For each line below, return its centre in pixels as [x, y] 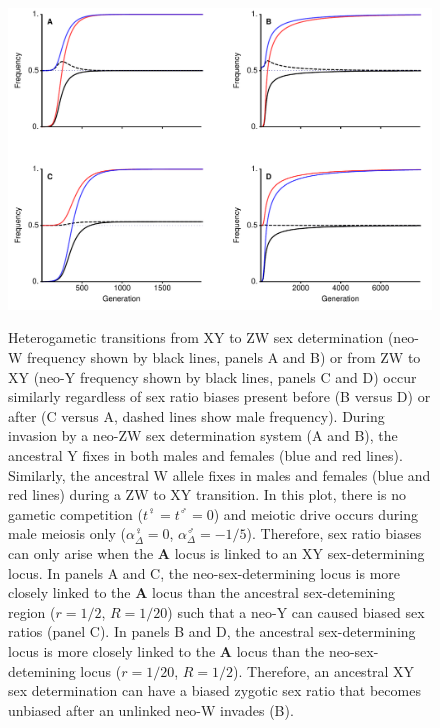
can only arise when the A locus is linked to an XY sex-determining [216, 552]
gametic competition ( [75, 513]
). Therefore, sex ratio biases [334, 533]
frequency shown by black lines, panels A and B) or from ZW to [224, 357]
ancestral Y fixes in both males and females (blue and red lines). [205, 455]
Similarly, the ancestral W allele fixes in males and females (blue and [219, 474]
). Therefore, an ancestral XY [324, 670]
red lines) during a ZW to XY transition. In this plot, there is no [207, 494]
